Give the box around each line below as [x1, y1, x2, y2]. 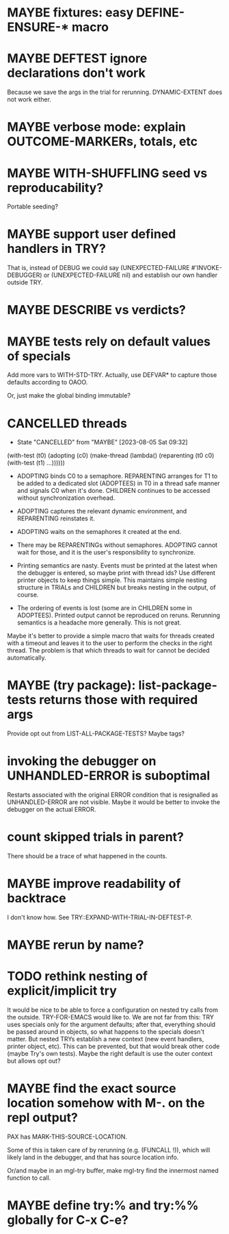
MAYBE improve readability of [7, 876, 181, 892]
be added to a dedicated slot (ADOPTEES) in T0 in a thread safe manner [16, 479, 220, 487]
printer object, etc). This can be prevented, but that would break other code [7, 1042, 220, 1050]
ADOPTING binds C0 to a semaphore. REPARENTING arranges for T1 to [16, 472, 218, 481]
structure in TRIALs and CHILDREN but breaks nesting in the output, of [16, 583, 217, 592]
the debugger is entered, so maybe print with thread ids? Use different [16, 569, 215, 577]
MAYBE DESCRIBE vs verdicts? [7, 302, 187, 318]
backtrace [7, 891, 66, 906]
